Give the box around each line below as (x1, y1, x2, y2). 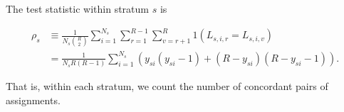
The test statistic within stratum (6, 1, 149, 16)
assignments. (6, 92, 61, 107)
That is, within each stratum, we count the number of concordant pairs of (6, 79, 328, 94)
